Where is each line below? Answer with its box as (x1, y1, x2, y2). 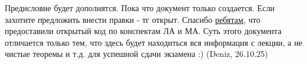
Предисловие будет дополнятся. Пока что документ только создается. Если (5, 2, 275, 14)
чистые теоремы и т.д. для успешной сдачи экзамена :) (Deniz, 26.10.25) (5, 48, 268, 60)
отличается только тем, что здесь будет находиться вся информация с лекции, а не (5, 36, 302, 48)
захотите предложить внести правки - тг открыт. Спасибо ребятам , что (5, 13, 261, 25)
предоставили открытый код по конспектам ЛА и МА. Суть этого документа (5, 25, 282, 37)
